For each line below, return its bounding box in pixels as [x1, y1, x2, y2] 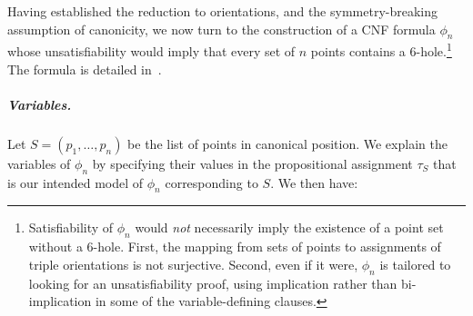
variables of [7, 153, 71, 173]
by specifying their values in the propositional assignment [92, 153, 413, 173]
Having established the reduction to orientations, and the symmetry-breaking [7, 2, 438, 20]
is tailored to [379, 254, 451, 273]
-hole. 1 [416, 39, 452, 61]
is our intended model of [7, 173, 144, 192]
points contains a [310, 42, 406, 61]
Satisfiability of [28, 218, 114, 237]
